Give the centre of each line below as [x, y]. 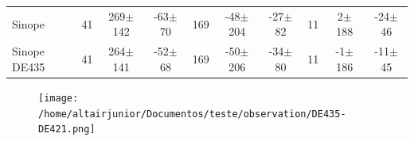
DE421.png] [67, 130]
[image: [59, 98]
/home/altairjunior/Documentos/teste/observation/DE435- [192, 114]
